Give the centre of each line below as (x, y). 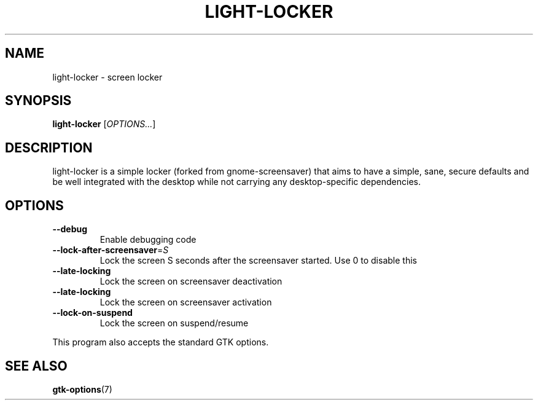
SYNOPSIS (38, 101)
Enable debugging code (148, 240)
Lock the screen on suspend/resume (174, 323)
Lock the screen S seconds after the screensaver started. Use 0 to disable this (258, 261)
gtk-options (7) (82, 389)
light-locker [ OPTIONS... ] (104, 124)
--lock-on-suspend (92, 313)
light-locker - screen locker (107, 77)
